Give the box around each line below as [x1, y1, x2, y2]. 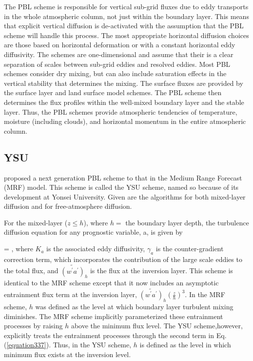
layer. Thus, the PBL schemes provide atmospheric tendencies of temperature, [4, 106, 237, 117]
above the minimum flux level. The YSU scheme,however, [71, 321, 243, 331]
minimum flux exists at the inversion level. [4, 349, 131, 360]
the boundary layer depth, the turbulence [125, 217, 249, 227]
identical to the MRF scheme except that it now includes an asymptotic [4, 278, 219, 288]
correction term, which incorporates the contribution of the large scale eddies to [4, 254, 242, 264]
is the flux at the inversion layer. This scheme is [90, 265, 233, 276]
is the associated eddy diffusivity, [46, 243, 145, 254]
